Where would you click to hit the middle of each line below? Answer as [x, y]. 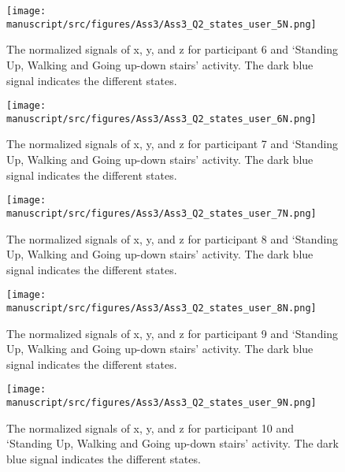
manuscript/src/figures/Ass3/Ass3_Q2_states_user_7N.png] [161, 213]
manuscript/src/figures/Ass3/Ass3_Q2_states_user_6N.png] [161, 119]
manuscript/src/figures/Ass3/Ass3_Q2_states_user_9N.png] [161, 403]
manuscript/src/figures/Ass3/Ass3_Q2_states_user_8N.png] [161, 308]
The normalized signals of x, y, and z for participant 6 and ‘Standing [172, 49]
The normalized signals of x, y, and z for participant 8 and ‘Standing [172, 238]
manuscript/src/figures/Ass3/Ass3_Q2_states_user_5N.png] [161, 24]
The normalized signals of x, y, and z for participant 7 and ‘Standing [172, 144]
